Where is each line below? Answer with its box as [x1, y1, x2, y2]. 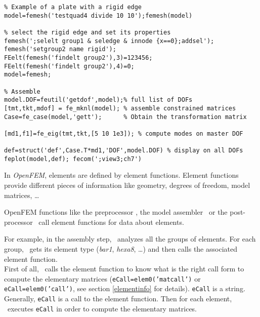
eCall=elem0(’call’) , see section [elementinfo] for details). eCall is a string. [4, 283, 245, 294]
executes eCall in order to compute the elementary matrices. [7, 303, 197, 313]
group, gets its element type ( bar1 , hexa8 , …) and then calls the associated [4, 244, 237, 254]
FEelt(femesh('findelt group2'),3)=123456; [4, 54, 153, 61]
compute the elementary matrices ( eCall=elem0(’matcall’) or [4, 273, 201, 284]
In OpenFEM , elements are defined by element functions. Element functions [4, 170, 239, 180]
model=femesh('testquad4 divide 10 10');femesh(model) [4, 12, 193, 19]
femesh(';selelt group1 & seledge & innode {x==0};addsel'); [4, 37, 214, 45]
